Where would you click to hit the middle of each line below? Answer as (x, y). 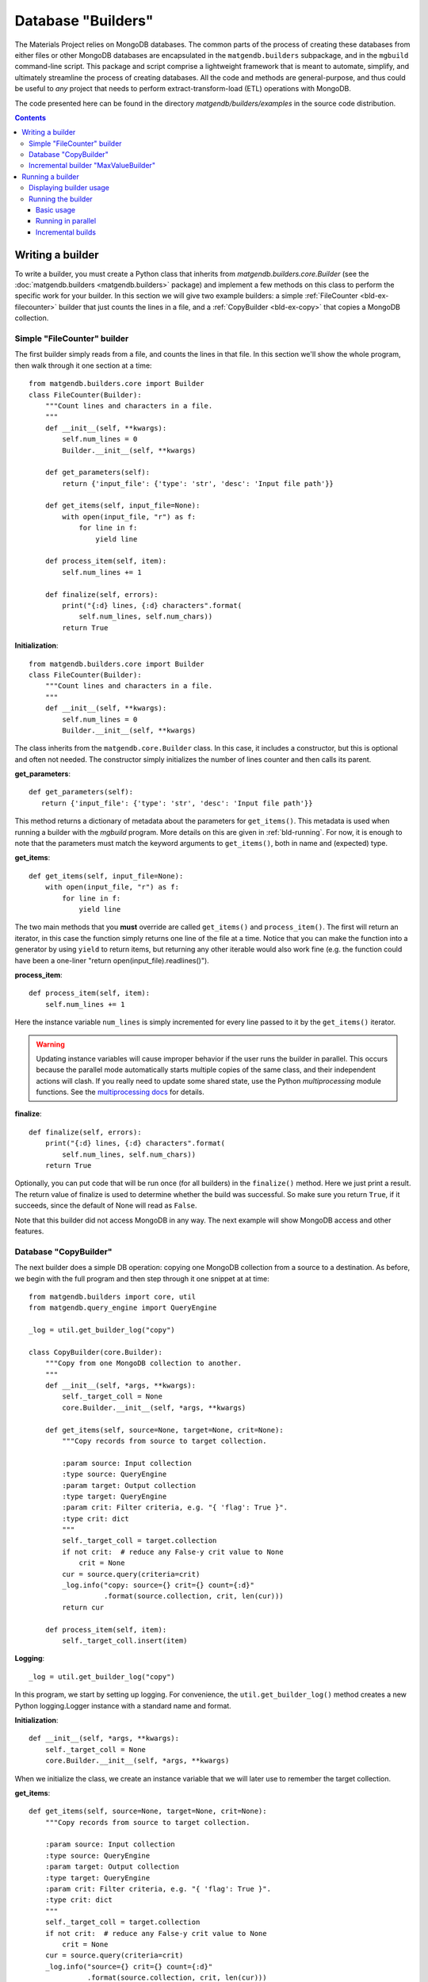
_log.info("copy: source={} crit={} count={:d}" (159, 1585)
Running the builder (61, 199)
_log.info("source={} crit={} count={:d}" (129, 1967)
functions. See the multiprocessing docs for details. (120, 1092)
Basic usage (56, 210)
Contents (31, 117)
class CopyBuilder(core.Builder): (96, 1352)
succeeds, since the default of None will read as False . (106, 1206)
